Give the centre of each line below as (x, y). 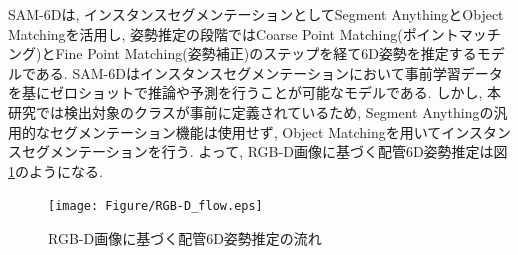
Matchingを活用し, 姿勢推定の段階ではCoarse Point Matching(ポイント (233, 33)
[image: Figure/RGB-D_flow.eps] (155, 206)
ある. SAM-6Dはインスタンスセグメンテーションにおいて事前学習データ (269, 72)
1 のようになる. (55, 170)
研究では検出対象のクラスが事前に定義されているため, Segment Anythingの (251, 111)
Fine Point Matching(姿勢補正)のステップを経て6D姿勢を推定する (266, 53)
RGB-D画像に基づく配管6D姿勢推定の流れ (185, 238)
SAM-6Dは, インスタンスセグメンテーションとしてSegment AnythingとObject (256, 14)
